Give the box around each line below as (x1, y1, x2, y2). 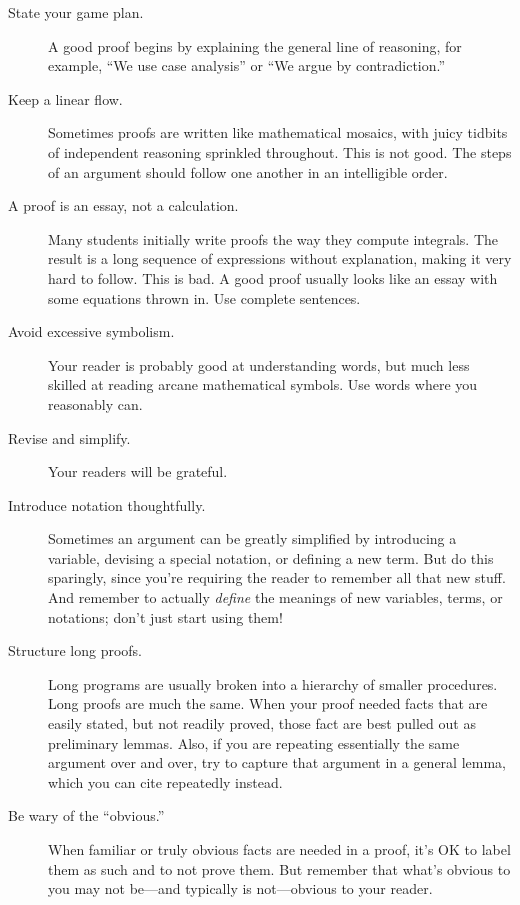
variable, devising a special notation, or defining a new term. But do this (48, 547, 494, 568)
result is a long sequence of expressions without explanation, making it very (48, 248, 512, 269)
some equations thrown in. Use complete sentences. (48, 287, 361, 308)
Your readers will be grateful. (48, 461, 228, 482)
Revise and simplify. (8, 427, 131, 448)
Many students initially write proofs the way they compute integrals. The (48, 228, 498, 249)
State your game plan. (8, 2, 144, 22)
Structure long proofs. (8, 640, 143, 661)
